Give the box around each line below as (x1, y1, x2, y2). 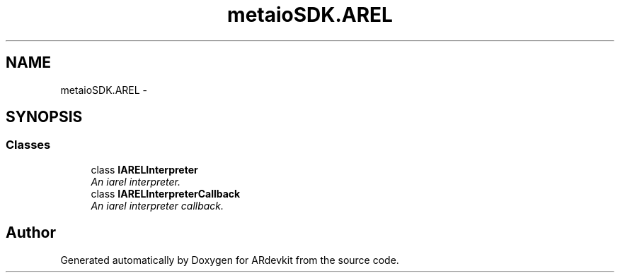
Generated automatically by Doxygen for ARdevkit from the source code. (60, 253, 399, 266)
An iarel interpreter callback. (91, 199, 224, 212)
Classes (6, 138, 51, 152)
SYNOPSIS (6, 108, 83, 126)
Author (6, 224, 56, 242)
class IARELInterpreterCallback (91, 187, 241, 200)
